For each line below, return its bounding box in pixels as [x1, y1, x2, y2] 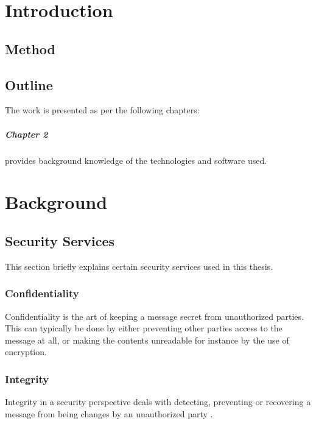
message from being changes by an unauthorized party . [5, 407, 213, 420]
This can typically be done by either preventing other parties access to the [5, 322, 283, 334]
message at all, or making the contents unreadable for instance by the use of [5, 333, 289, 346]
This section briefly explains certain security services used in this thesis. [5, 260, 273, 272]
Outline [5, 75, 53, 94]
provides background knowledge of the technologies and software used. [5, 154, 267, 166]
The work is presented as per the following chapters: [5, 104, 200, 116]
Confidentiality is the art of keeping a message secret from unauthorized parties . [5, 309, 304, 322]
